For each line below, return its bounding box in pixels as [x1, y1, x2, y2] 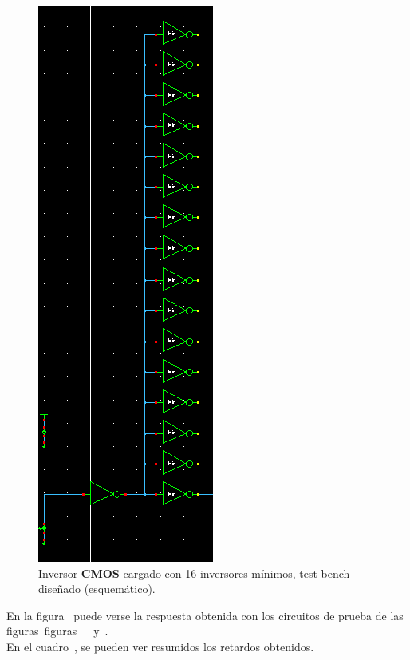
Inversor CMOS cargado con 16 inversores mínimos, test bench [38, 564, 350, 581]
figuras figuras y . [6, 622, 108, 639]
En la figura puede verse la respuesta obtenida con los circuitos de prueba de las [6, 607, 404, 623]
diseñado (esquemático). [38, 580, 156, 597]
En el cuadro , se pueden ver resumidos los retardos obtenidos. [6, 638, 314, 654]
